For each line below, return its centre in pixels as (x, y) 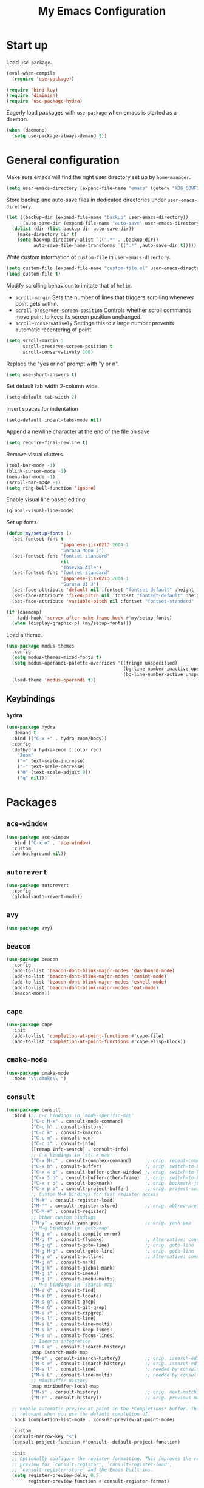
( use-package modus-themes (40, 646)
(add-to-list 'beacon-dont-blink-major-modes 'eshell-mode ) (89, 982)
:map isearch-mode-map (59, 1352)
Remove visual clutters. (36, 454)
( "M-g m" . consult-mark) (63, 1262)
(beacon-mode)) (31, 993)
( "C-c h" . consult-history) (67, 1127)
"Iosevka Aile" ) (81, 567)
